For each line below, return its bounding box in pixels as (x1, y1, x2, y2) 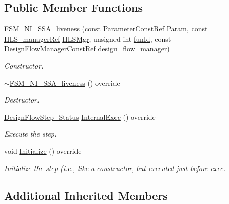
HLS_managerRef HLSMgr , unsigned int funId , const (4, 33, 171, 44)
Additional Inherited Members (4, 187, 168, 203)
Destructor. (4, 94, 40, 105)
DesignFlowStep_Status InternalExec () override (4, 111, 156, 122)
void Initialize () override (4, 145, 82, 156)
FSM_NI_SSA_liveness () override (9, 77, 120, 88)
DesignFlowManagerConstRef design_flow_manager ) (4, 43, 170, 54)
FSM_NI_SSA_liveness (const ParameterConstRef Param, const (4, 23, 208, 34)
